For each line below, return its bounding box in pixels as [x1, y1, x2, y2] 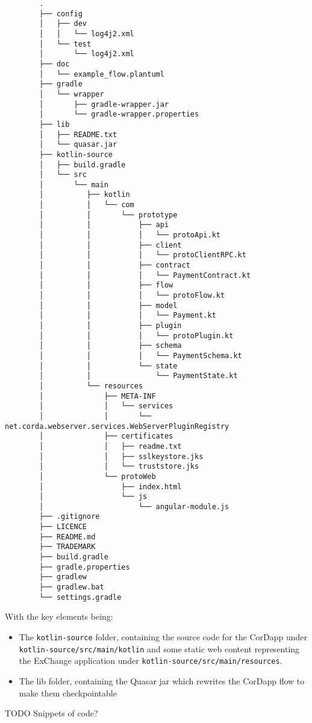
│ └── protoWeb [39, 472, 156, 481]
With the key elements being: [5, 610, 113, 623]
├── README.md [39, 532, 96, 541]
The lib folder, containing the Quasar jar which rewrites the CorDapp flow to [19, 674, 305, 687]
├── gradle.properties [39, 562, 130, 571]
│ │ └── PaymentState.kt [39, 371, 238, 381]
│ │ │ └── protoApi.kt [39, 231, 220, 240]
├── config [39, 9, 83, 18]
